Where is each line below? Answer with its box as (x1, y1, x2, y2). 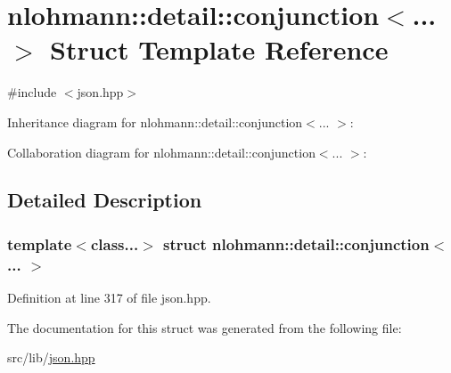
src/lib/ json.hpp (7, 348, 95, 367)
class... (90, 232, 139, 255)
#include (7, 83, 57, 101)
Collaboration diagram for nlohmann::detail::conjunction (7, 142, 316, 161)
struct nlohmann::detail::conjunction (163, 232, 430, 255)
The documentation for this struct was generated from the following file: (7, 318, 402, 337)
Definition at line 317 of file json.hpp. (7, 288, 211, 307)
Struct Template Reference (50, 31, 389, 68)
